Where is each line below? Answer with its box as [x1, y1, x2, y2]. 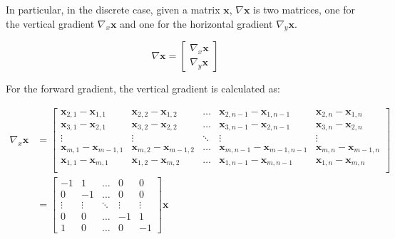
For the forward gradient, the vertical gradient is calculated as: [6, 81, 280, 96]
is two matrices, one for [253, 2, 356, 16]
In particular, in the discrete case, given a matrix [6, 2, 220, 16]
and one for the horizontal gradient [120, 16, 273, 31]
